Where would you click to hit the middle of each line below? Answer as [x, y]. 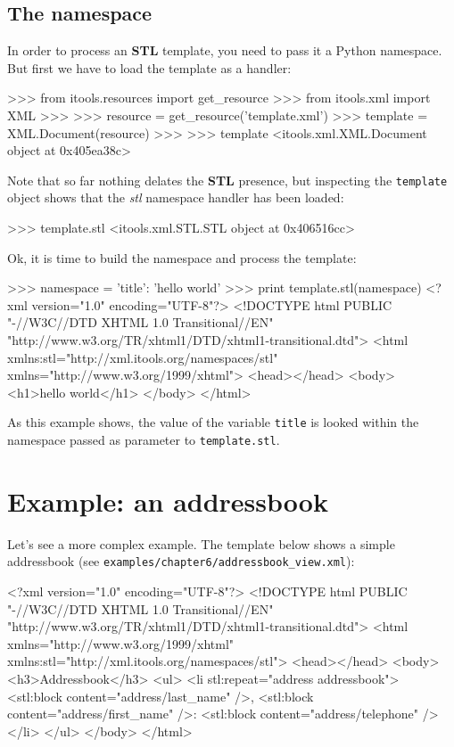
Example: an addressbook [168, 501]
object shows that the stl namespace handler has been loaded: [176, 197]
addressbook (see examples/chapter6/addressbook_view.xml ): [181, 561]
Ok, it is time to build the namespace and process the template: [182, 257]
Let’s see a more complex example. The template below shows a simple [201, 543]
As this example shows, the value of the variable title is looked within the [213, 422]
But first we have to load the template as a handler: [149, 67]
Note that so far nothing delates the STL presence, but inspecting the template [227, 180]
